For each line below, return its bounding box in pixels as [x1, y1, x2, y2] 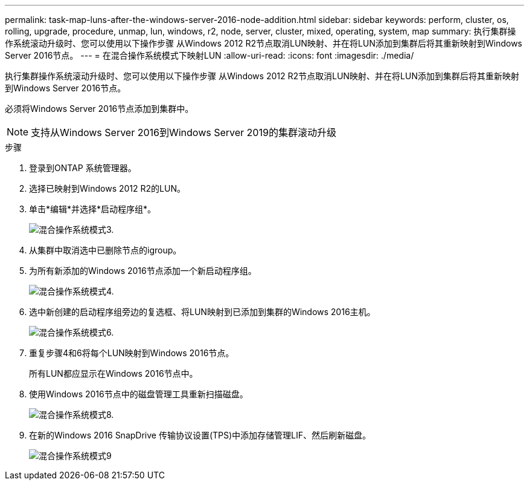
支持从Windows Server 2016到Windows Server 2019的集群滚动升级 [31, 126, 336, 138]
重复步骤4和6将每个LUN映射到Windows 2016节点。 [29, 348, 234, 358]
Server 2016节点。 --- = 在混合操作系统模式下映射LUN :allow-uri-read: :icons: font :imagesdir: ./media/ [5, 50, 414, 60]
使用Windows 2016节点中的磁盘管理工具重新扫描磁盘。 [29, 389, 248, 399]
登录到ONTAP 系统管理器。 [29, 163, 136, 173]
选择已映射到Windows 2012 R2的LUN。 [29, 183, 185, 194]
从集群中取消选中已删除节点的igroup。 [29, 245, 182, 255]
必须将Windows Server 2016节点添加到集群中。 [5, 103, 194, 114]
